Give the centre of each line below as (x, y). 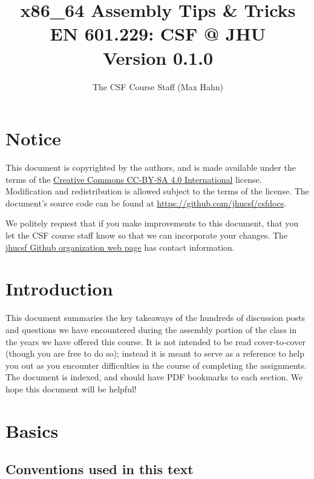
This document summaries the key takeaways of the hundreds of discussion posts (155, 318)
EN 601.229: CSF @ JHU (158, 34)
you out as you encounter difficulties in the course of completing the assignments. (156, 365)
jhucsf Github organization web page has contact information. (120, 247)
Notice (33, 138)
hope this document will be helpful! (71, 388)
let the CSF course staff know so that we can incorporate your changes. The (147, 235)
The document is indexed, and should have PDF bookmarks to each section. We (154, 377)
